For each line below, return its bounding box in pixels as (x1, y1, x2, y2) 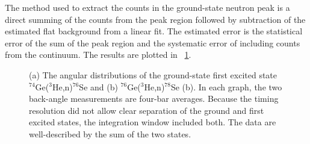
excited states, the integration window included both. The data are (29, 116, 276, 128)
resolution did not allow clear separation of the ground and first (29, 104, 264, 116)
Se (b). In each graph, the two (170, 80, 282, 93)
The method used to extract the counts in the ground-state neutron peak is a (5, 1, 290, 13)
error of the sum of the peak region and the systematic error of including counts (5, 36, 300, 49)
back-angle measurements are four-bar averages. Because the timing (29, 92, 279, 105)
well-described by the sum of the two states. (29, 127, 191, 140)
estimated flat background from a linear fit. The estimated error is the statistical (5, 25, 303, 37)
